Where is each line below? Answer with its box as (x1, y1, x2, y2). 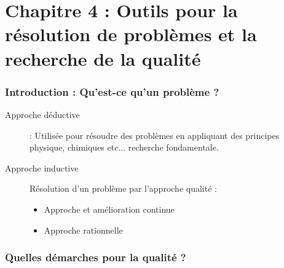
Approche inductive (5, 161, 79, 174)
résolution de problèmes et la (5, 22, 257, 47)
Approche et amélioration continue (44, 202, 175, 215)
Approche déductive (5, 108, 80, 120)
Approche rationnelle (44, 223, 123, 236)
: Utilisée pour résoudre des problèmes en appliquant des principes (30, 128, 280, 141)
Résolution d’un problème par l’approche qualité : (30, 182, 217, 195)
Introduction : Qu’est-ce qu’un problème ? (5, 84, 219, 99)
